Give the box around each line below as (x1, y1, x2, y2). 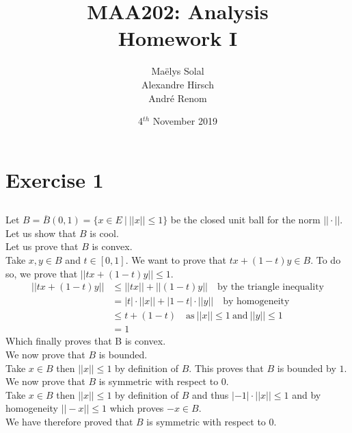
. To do (310, 253, 341, 267)
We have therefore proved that (5, 414, 133, 428)
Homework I (118, 24, 238, 52)
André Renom (148, 90, 207, 105)
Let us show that (5, 225, 77, 240)
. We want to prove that (125, 253, 227, 267)
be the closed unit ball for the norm (170, 212, 321, 227)
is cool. (90, 225, 119, 240)
